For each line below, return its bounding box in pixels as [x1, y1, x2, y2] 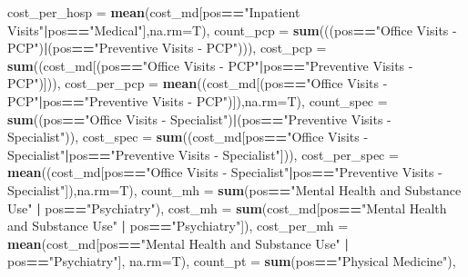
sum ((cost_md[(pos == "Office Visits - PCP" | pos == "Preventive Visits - [7, 55, 413, 74]
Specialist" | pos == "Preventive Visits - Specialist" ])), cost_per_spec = [7, 144, 399, 163]
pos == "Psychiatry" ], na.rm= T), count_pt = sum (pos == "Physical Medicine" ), [7, 252, 456, 271]
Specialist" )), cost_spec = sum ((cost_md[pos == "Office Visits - [7, 127, 369, 146]
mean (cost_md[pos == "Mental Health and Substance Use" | [7, 233, 349, 252]
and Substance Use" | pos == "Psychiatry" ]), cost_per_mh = [7, 216, 349, 235]
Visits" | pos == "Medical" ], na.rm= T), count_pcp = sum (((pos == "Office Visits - [7, 20, 457, 39]
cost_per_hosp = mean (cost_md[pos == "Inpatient [7, 3, 300, 21]
